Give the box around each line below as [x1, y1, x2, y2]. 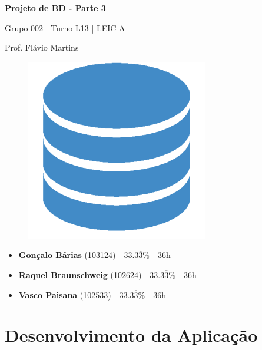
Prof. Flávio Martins [5, 41, 79, 54]
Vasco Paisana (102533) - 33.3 [18, 288, 134, 301]
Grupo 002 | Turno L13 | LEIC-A [5, 21, 125, 34]
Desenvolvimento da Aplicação [5, 323, 258, 347]
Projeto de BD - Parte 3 [5, 2, 106, 14]
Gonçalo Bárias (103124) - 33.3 [18, 249, 139, 261]
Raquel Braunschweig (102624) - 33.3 [18, 268, 165, 280]
